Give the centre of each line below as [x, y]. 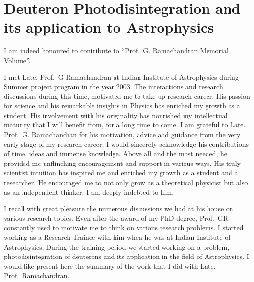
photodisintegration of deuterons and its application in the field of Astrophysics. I [127, 256]
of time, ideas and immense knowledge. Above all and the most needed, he [115, 153]
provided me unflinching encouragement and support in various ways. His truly [122, 163]
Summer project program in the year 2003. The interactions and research [114, 86]
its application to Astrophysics [109, 27]
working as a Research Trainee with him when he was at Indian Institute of [117, 237]
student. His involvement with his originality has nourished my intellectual [116, 115]
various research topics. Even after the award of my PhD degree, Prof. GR [116, 218]
